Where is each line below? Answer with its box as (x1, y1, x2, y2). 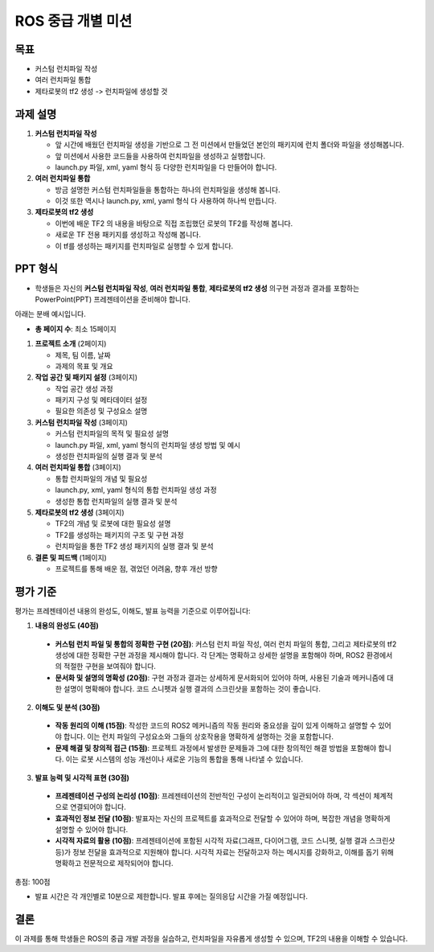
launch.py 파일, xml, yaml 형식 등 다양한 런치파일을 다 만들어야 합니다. (55, 162, 277, 172)
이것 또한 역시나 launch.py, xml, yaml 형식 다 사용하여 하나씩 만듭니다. (55, 196, 277, 206)
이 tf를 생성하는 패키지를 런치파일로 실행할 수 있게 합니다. (55, 241, 234, 251)
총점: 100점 (14, 876, 51, 886)
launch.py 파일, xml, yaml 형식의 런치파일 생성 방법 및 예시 (55, 440, 241, 449)
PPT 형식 (14, 262, 58, 276)
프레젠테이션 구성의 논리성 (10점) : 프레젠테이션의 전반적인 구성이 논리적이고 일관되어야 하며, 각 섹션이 (55, 790, 372, 800)
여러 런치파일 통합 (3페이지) (35, 462, 122, 472)
